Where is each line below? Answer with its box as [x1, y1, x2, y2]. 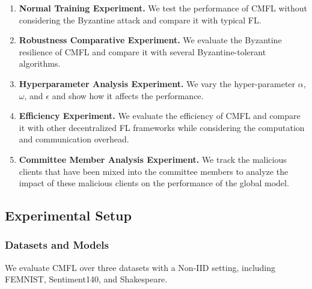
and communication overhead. [19, 133, 129, 145]
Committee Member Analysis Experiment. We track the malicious [19, 153, 287, 165]
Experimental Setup [5, 206, 132, 225]
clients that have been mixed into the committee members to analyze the [19, 165, 289, 177]
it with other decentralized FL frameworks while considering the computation [19, 121, 305, 133]
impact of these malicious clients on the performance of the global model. [19, 177, 289, 189]
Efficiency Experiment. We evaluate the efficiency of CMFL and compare [19, 109, 301, 122]
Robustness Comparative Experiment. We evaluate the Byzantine [19, 34, 282, 46]
